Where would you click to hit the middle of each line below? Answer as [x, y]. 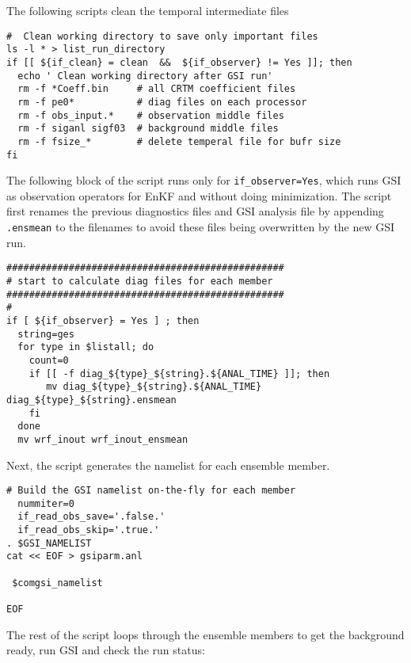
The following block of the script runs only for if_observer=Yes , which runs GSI [204, 180]
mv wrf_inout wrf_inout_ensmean [103, 439]
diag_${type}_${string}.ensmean [91, 400]
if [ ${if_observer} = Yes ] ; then [103, 320]
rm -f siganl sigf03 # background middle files [148, 129]
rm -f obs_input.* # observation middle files [151, 115]
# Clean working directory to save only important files [162, 36]
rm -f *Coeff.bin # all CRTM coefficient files [157, 89]
